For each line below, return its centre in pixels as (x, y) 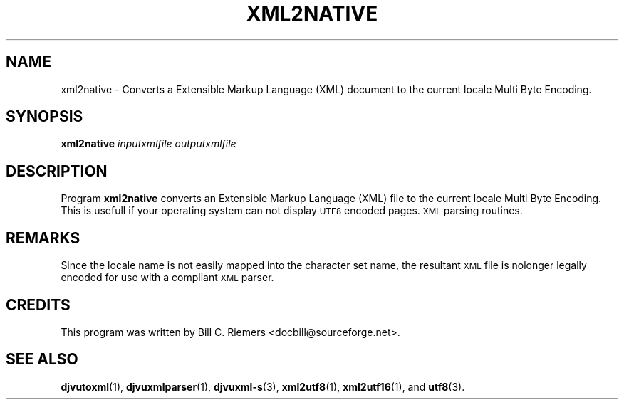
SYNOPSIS (45, 117)
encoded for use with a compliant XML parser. (167, 278)
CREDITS (38, 305)
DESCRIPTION (57, 171)
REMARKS (43, 238)
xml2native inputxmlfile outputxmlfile (149, 144)
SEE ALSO (42, 359)
